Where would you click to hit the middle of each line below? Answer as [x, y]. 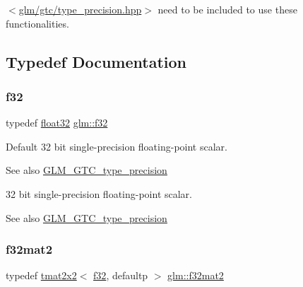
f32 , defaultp [121, 275]
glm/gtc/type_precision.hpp [80, 9]
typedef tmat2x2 [41, 275]
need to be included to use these [227, 9]
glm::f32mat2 [196, 275]
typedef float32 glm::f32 [57, 123]
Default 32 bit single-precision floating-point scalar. [117, 146]
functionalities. [37, 23]
